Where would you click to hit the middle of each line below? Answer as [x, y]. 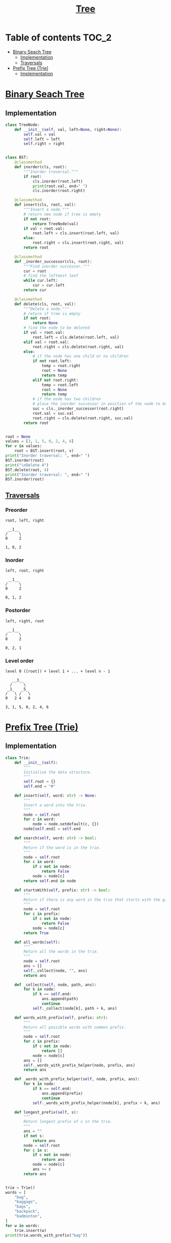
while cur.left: [41, 281]
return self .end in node [50, 881]
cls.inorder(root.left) [58, 181]
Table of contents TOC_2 [59, 38]
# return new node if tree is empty [62, 214]
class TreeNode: [22, 125]
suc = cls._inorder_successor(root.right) [78, 409]
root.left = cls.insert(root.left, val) [76, 233]
